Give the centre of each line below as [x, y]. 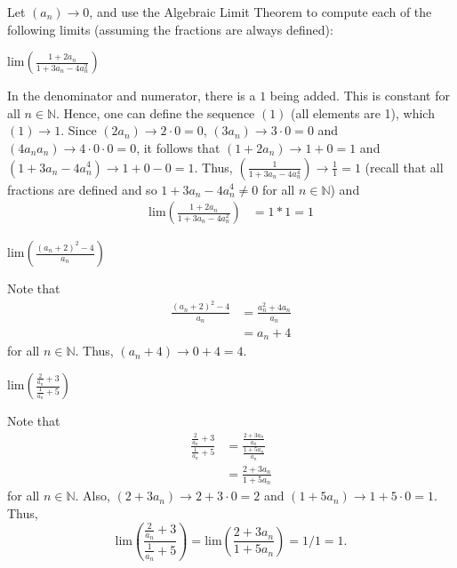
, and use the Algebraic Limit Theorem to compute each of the [261, 12]
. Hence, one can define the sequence [156, 112]
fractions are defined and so [82, 189]
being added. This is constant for [360, 96]
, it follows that [178, 147]
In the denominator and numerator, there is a [132, 96]
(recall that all [404, 167]
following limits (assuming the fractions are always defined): [170, 29]
